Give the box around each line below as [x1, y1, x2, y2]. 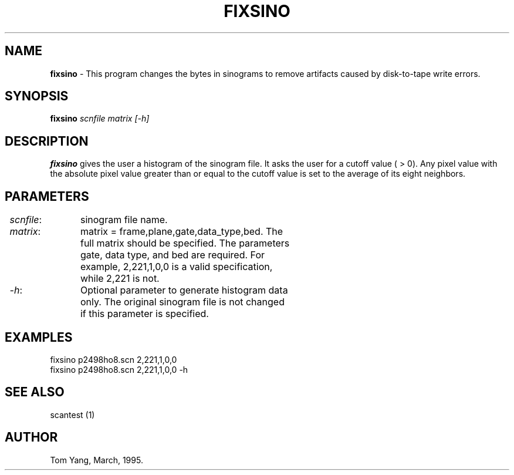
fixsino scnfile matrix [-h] [50, 113, 150, 124]
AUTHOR [5, 430, 58, 445]
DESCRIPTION [5, 133, 89, 149]
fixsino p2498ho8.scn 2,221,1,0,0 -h [50, 364, 188, 375]
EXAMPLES [5, 329, 73, 345]
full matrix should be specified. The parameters [80, 237, 290, 250]
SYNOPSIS [5, 89, 69, 104]
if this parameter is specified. [80, 308, 209, 320]
